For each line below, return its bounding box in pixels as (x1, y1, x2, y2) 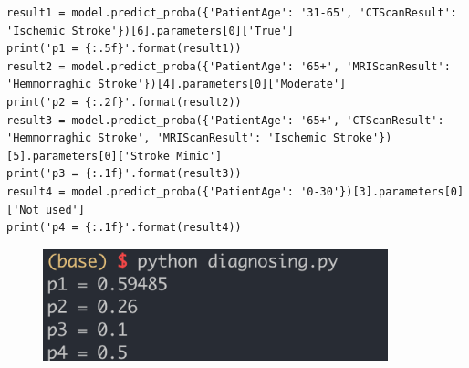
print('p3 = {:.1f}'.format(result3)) (6, 167, 242, 181)
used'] (45, 203, 85, 216)
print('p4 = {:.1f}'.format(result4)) (6, 221, 242, 235)
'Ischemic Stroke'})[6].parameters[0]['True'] (6, 24, 294, 37)
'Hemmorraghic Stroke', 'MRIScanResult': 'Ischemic (6, 131, 327, 145)
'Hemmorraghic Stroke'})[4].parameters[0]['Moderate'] (6, 78, 347, 91)
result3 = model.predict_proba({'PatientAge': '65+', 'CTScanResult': (6, 113, 444, 127)
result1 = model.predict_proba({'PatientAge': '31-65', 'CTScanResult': (6, 6, 457, 19)
